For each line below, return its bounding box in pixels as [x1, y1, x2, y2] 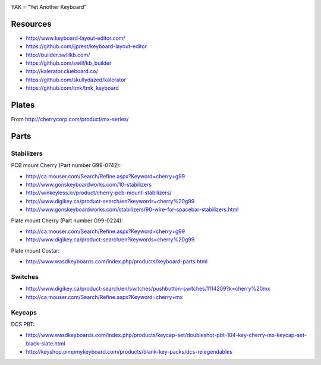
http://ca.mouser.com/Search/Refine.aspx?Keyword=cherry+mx [26, 293, 183, 300]
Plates [11, 100, 35, 110]
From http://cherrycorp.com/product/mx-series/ [11, 116, 129, 123]
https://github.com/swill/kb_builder [26, 59, 112, 67]
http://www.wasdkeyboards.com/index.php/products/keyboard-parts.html [26, 258, 208, 265]
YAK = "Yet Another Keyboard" [11, 4, 87, 10]
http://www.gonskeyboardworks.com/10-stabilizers [26, 181, 152, 188]
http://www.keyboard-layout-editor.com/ [26, 34, 125, 42]
